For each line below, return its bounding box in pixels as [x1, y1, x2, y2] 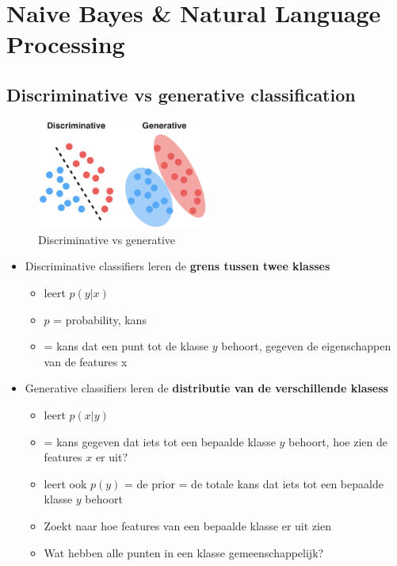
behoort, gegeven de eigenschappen [221, 338, 391, 354]
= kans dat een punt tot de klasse [44, 338, 209, 354]
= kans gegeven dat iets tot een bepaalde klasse [44, 433, 276, 449]
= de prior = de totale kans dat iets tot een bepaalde [124, 475, 384, 491]
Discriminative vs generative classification [6, 82, 356, 106]
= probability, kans [53, 311, 147, 327]
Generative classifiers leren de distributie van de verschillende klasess [25, 380, 388, 396]
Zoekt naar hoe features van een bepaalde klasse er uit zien [44, 518, 331, 533]
